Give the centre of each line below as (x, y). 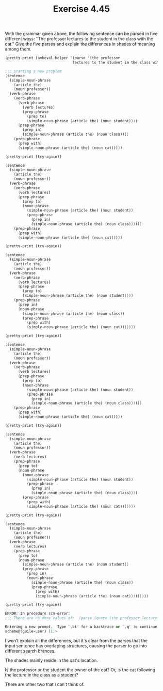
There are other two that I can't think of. (45, 684)
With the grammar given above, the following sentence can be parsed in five (81, 34)
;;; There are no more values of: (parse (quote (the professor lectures (82, 618)
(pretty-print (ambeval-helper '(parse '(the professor (63, 58)
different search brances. (30, 651)
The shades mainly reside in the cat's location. (51, 660)
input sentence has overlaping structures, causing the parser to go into (76, 645)
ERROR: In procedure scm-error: (38, 614)
